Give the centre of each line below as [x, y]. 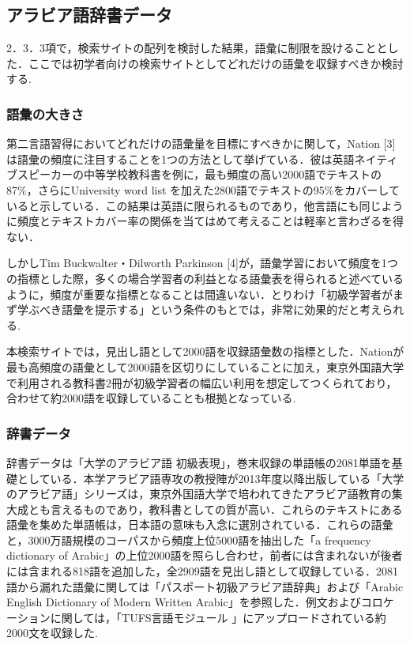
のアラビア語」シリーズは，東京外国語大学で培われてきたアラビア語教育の [199, 494]
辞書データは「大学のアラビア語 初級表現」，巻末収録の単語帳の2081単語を [199, 462]
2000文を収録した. [52, 633]
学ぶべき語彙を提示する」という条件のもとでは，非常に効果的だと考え [199, 309]
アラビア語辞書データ [89, 15]
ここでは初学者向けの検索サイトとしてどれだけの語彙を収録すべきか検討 [216, 63]
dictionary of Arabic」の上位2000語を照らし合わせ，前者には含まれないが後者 [205, 555]
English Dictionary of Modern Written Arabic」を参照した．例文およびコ [189, 602]
